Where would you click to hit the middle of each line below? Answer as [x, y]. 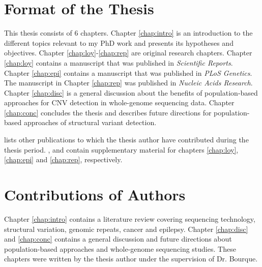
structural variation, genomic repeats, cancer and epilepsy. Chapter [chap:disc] [126, 229]
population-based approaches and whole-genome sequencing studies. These [120, 248]
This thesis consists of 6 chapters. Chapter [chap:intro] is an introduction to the [128, 33]
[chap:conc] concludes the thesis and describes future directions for [108, 112]
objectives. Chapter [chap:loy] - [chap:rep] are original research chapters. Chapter [128, 53]
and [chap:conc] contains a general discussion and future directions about [118, 239]
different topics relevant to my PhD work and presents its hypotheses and [119, 42]
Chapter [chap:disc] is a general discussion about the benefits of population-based [131, 92]
